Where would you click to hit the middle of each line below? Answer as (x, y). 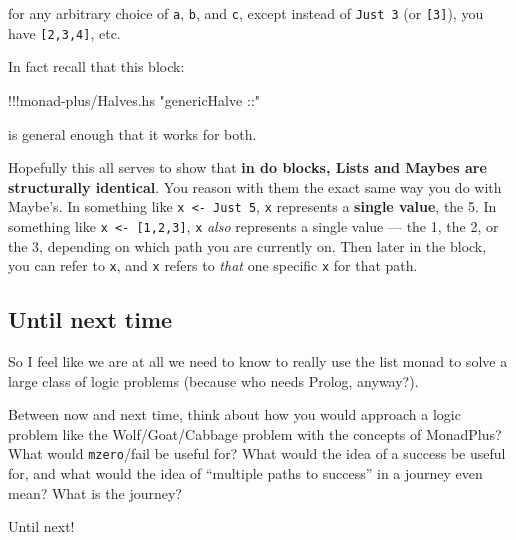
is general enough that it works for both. (132, 133)
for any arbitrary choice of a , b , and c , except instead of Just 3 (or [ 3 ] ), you (246, 13)
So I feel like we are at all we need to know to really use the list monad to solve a (258, 361)
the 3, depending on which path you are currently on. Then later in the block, (247, 245)
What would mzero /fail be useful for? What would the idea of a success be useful (257, 453)
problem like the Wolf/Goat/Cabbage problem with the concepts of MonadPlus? (255, 433)
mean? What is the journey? (95, 492)
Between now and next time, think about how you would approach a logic (234, 414)
